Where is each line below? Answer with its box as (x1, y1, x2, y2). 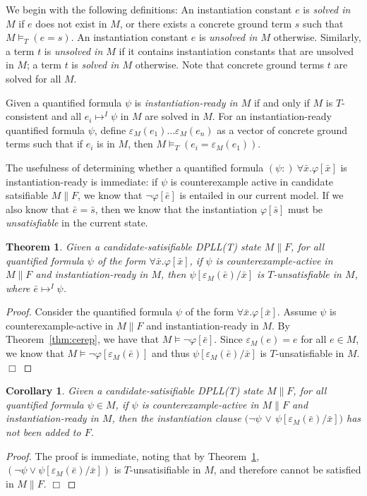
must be (287, 201, 323, 216)
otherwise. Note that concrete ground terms (135, 57, 325, 72)
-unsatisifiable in (130, 462, 201, 477)
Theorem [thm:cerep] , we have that (6, 332, 160, 346)
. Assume (277, 304, 317, 319)
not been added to (6, 425, 81, 440)
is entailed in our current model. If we (179, 188, 344, 202)
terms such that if (6, 136, 83, 151)
